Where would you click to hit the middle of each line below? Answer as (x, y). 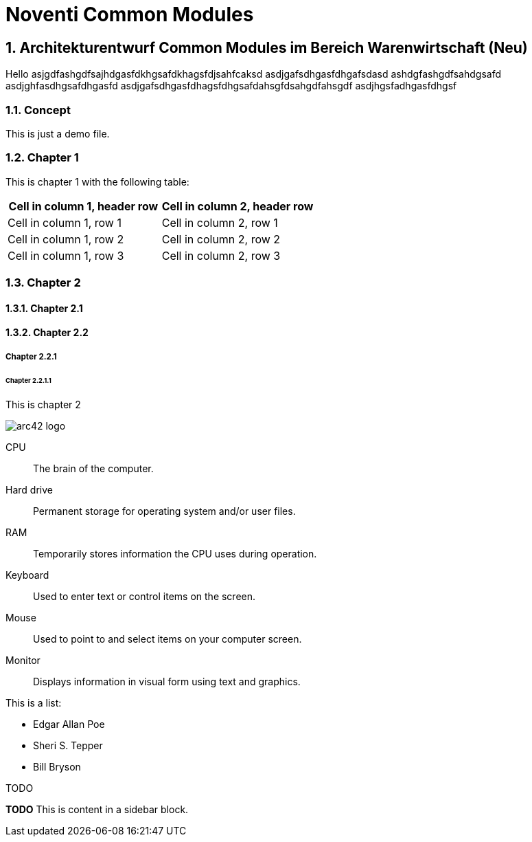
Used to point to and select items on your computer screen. (167, 639)
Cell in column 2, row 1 (220, 222)
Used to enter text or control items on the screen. (144, 597)
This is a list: (34, 703)
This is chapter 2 (43, 405)
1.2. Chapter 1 (42, 158)
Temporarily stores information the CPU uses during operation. (175, 554)
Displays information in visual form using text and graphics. (167, 682)
